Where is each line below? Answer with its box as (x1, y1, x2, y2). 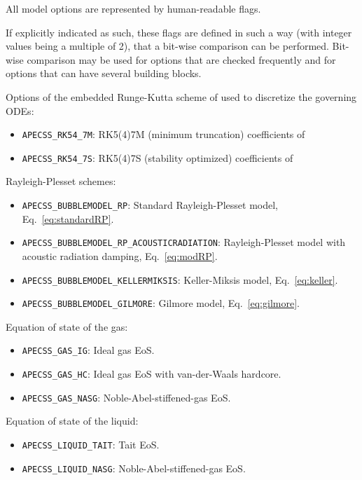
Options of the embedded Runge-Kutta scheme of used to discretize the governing (6, 89, 357, 104)
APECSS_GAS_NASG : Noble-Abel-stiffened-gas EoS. (22, 390, 231, 404)
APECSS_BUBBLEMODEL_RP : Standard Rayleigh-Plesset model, (22, 198, 279, 212)
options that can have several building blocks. (6, 66, 202, 81)
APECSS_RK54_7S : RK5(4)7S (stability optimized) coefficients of (22, 150, 293, 165)
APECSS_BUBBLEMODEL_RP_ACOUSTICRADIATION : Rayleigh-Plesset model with (22, 235, 346, 249)
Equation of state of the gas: (6, 319, 128, 334)
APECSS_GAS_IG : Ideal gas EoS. (22, 343, 155, 357)
